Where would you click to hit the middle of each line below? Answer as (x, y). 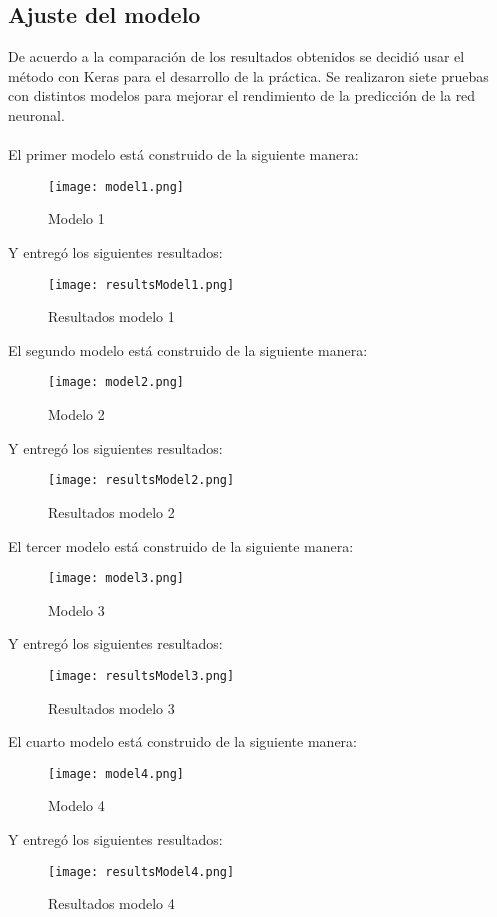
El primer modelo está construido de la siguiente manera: (183, 154)
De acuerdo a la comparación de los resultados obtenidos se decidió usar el (236, 56)
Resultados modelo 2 (111, 511)
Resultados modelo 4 (111, 903)
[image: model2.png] (116, 382)
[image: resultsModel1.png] (141, 284)
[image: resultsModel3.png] (141, 675)
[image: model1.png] (116, 186)
